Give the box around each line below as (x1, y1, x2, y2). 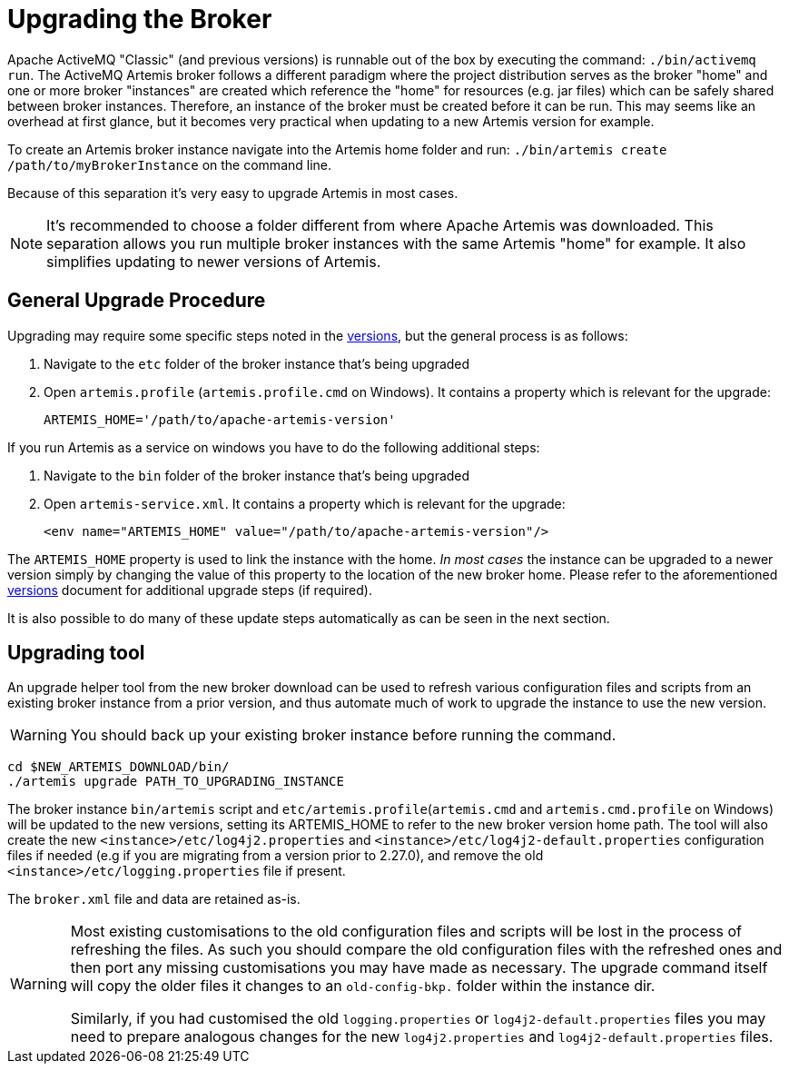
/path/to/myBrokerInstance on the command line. (7, 156, 332, 173)
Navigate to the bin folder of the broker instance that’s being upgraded (44, 467, 470, 483)
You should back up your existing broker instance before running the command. (70, 726, 616, 745)
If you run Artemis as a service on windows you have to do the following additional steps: (7, 439, 540, 455)
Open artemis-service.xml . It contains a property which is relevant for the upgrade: (44, 495, 566, 511)
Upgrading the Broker (7, 4, 272, 35)
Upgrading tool (7, 641, 145, 665)
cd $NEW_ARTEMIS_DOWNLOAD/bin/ (7, 759, 230, 775)
